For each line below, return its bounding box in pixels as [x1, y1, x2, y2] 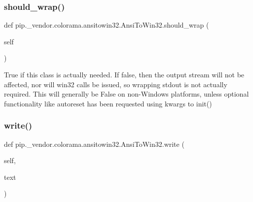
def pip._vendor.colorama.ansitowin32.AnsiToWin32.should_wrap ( [4, 20, 209, 30]
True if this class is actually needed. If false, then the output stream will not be [4, 69, 245, 79]
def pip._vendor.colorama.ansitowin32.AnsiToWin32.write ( [4, 138, 184, 149]
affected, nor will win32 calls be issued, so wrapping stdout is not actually [4, 79, 227, 89]
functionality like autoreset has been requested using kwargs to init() [4, 98, 212, 108]
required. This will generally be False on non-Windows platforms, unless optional [4, 89, 249, 99]
